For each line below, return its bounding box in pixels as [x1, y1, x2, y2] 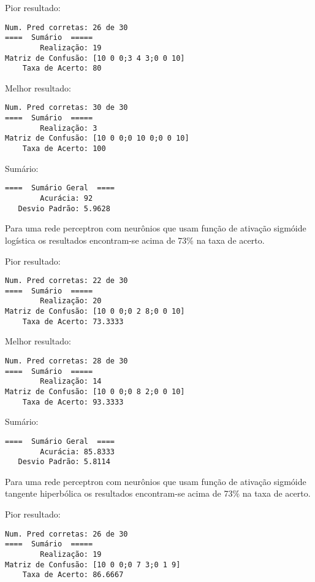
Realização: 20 [40, 297, 102, 306]
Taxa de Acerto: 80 [22, 64, 102, 73]
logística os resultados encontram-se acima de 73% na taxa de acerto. [5, 233, 265, 246]
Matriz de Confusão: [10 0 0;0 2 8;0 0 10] [5, 307, 185, 316]
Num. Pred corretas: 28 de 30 [5, 356, 128, 365]
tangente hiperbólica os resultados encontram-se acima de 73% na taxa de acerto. [5, 487, 311, 500]
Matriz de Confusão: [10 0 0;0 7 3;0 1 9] [5, 560, 181, 569]
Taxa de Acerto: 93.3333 [22, 397, 124, 406]
